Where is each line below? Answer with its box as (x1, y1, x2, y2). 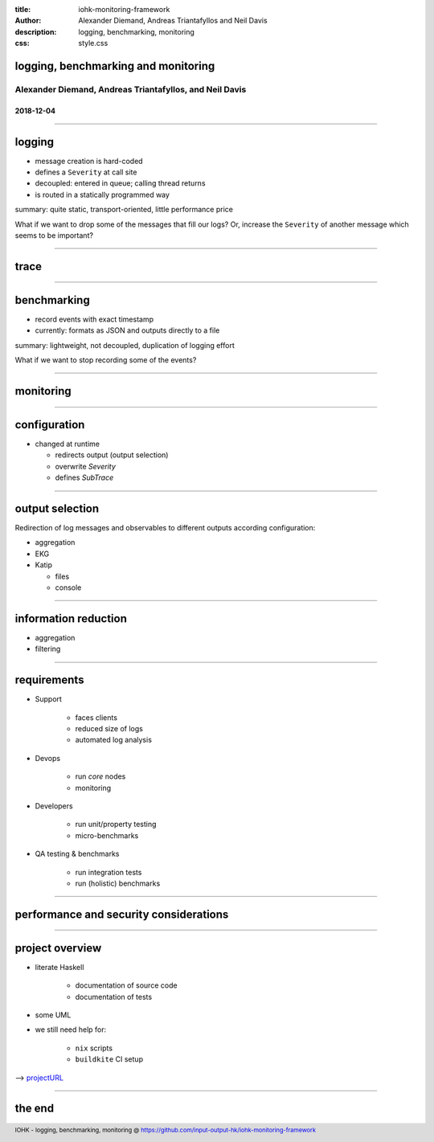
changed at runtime (35, 439, 100, 449)
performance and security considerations (14, 907, 229, 921)
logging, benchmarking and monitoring (14, 59, 215, 72)
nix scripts (75, 1043, 113, 1053)
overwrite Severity (55, 461, 117, 471)
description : (14, 27, 57, 36)
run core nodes (75, 772, 126, 781)
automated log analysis (75, 735, 153, 745)
